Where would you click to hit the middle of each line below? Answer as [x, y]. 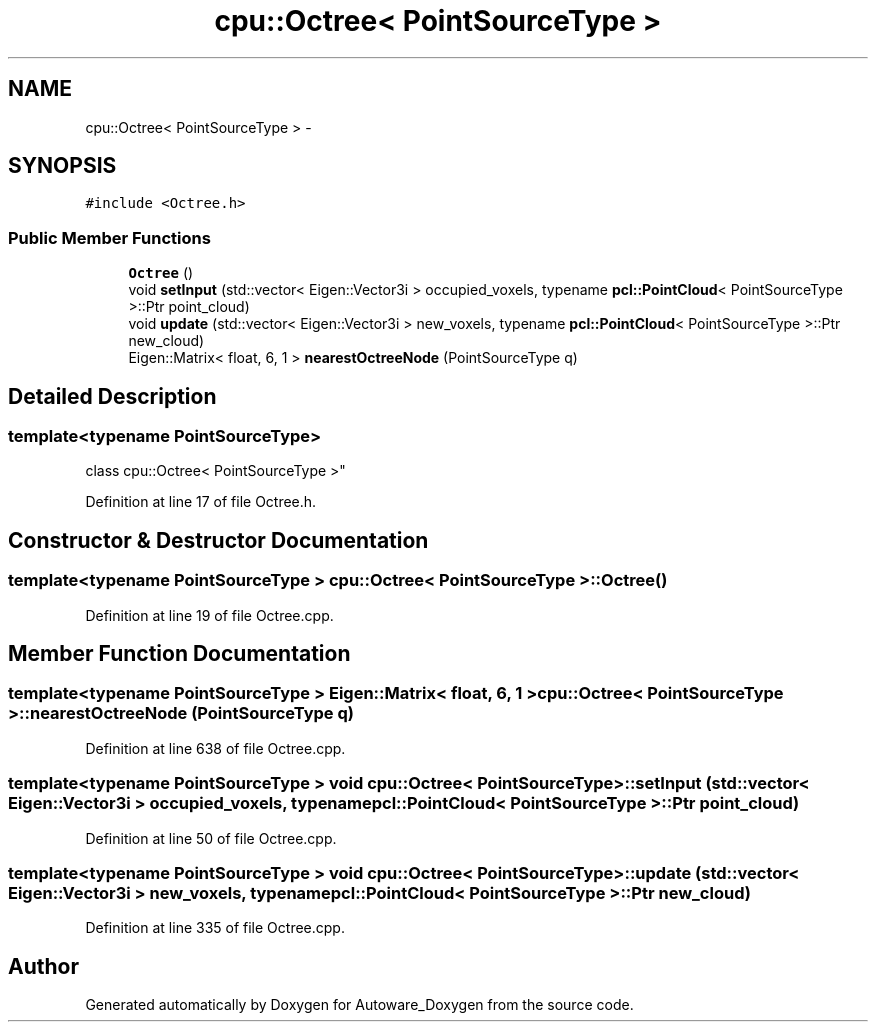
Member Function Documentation [179, 654]
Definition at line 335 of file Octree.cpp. [215, 928]
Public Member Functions [109, 237]
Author [43, 966]
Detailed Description [112, 396]
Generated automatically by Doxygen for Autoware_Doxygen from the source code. [359, 1005]
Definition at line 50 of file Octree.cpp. [211, 838]
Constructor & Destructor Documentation [218, 540]
